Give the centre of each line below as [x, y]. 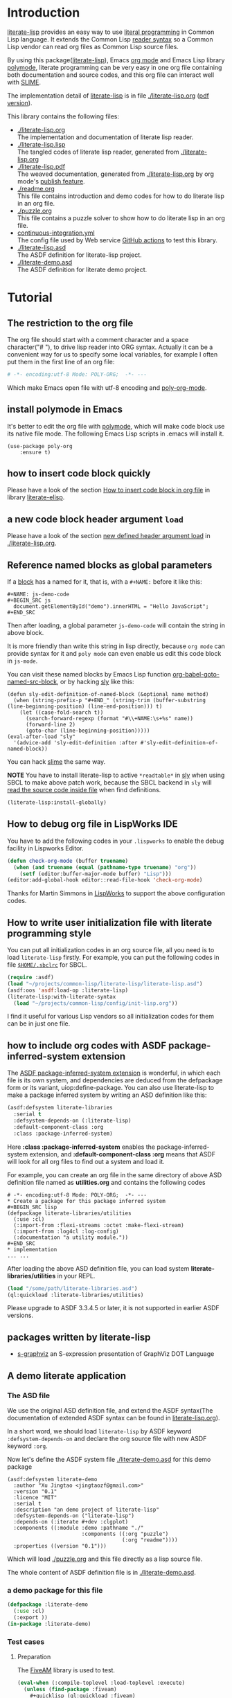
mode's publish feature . [51, 181]
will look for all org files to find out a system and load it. [86, 1161]
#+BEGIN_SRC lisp [32, 1207]
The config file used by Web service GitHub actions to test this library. [117, 240]
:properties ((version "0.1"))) [60, 1546]
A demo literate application [67, 1376]
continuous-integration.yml [56, 233]
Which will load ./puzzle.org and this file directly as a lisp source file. [105, 1559]
